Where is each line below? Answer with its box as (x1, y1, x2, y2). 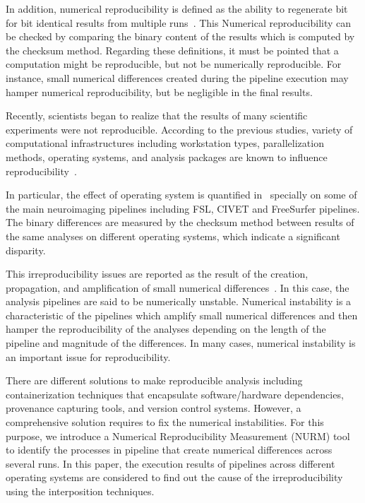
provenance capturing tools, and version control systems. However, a (6, 401, 301, 415)
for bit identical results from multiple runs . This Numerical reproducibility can (6, 15, 352, 30)
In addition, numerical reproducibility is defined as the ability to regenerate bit (6, 1, 348, 16)
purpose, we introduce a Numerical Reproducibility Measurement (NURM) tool (6, 428, 350, 443)
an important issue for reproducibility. (6, 349, 171, 364)
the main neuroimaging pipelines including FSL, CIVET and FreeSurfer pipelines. (6, 201, 360, 215)
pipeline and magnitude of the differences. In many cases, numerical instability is (6, 336, 356, 350)
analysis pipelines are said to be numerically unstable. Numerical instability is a (6, 294, 352, 309)
